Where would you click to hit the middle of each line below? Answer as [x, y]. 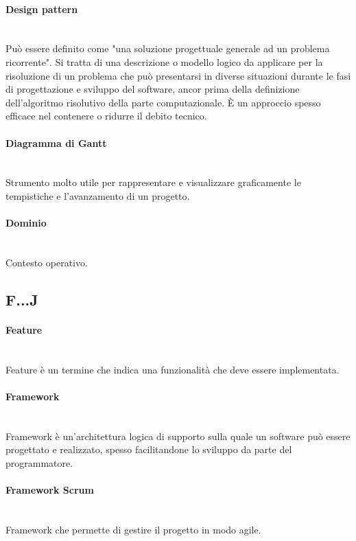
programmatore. [39, 462]
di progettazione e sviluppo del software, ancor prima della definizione [153, 89]
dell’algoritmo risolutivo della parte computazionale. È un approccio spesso [163, 102]
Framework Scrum [50, 490]
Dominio [26, 223]
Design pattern [42, 9]
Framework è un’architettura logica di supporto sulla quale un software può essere [178, 436]
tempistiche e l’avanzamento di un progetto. [98, 195]
